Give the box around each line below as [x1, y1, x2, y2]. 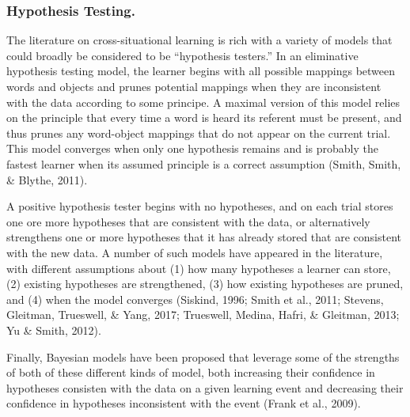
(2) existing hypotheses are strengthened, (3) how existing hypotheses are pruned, [6, 275, 404, 292]
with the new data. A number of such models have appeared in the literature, [6, 244, 383, 260]
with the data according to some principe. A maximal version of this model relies [6, 93, 401, 110]
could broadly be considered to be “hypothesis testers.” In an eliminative [6, 47, 359, 63]
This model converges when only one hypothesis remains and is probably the [6, 140, 378, 157]
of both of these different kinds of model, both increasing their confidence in [6, 364, 375, 381]
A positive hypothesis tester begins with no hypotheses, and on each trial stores [6, 198, 393, 214]
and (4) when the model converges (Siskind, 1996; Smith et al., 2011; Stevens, [6, 290, 384, 307]
